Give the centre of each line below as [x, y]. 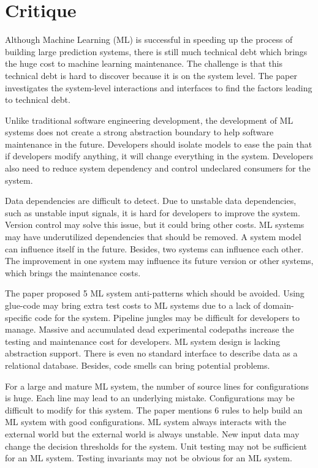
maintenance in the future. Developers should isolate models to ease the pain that [159, 144]
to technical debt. [38, 100]
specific [19, 317]
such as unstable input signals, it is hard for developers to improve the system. [153, 212]
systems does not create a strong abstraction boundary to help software [139, 132]
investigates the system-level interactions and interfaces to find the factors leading [159, 87]
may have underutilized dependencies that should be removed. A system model [153, 237]
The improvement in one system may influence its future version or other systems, [159, 261]
